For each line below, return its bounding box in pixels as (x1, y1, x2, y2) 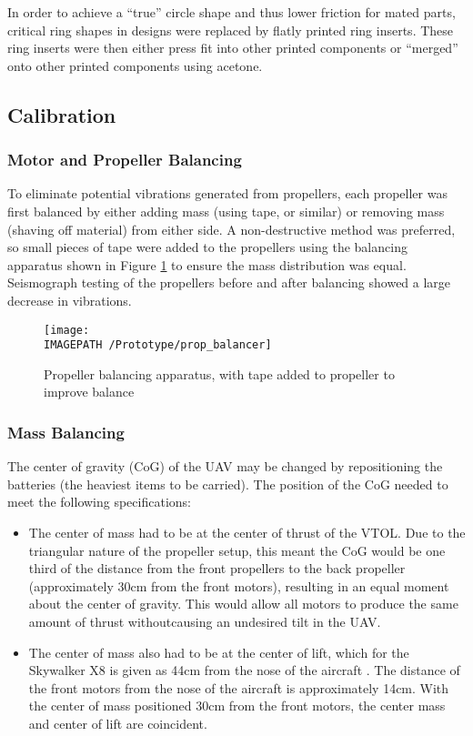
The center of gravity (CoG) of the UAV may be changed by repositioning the (7, 457, 443, 476)
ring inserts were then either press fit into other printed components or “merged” (7, 38, 458, 57)
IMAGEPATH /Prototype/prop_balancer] (44, 338, 272, 352)
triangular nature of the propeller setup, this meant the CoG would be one (28, 540, 446, 560)
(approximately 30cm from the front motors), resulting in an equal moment (28, 576, 449, 595)
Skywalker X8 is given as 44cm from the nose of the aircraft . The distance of (28, 660, 460, 680)
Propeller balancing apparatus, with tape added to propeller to (44, 364, 395, 383)
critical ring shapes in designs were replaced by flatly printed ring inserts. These (7, 20, 454, 39)
